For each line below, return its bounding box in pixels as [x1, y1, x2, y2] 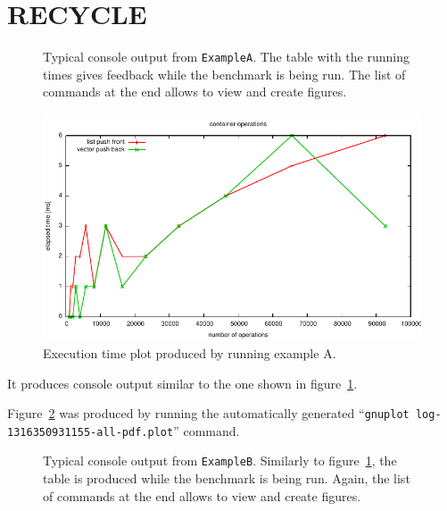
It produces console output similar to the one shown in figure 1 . [7, 373, 358, 392]
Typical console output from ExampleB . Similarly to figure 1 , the [43, 451, 397, 470]
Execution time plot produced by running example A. [43, 343, 336, 362]
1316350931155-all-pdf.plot [7, 425, 174, 439]
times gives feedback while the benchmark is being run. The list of [43, 64, 406, 83]
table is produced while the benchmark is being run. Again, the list [43, 469, 410, 488]
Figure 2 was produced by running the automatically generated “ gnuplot [7, 404, 410, 423]
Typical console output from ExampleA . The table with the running [43, 47, 410, 66]
